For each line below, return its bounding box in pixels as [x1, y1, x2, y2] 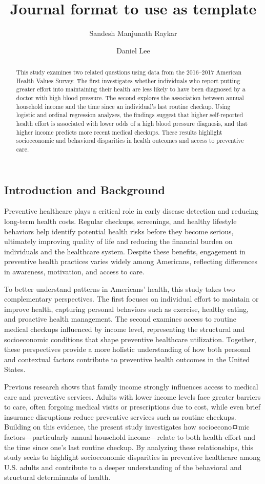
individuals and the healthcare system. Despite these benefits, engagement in [4, 246, 246, 256]
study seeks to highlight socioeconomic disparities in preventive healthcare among [4, 452, 260, 462]
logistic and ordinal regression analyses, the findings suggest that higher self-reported [16, 110, 243, 119]
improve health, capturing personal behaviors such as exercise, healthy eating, [4, 303, 249, 314]
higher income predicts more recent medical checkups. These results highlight [16, 127, 222, 136]
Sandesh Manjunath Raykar [89, 28, 177, 39]
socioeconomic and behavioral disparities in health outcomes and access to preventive [16, 136, 244, 145]
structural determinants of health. [4, 472, 111, 482]
